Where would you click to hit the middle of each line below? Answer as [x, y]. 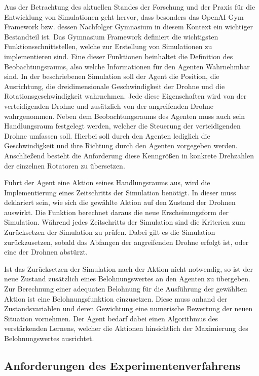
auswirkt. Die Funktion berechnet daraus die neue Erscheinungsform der [116, 212]
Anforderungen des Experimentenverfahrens [122, 365]
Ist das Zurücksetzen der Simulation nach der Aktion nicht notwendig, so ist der [128, 268]
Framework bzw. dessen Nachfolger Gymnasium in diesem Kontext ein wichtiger [129, 27]
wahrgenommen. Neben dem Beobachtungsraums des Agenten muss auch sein [125, 116]
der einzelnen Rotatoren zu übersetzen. [65, 165]
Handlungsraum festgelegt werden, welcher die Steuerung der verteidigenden [122, 126]
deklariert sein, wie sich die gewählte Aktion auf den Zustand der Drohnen [120, 202]
